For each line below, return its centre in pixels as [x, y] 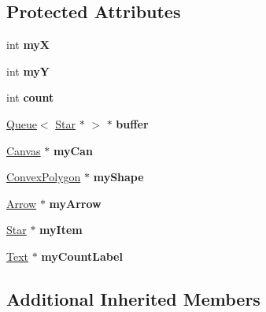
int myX [28, 45]
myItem [61, 230]
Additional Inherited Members [133, 298]
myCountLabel [82, 256]
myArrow [75, 203]
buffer [132, 123]
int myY [28, 71]
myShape [118, 177]
